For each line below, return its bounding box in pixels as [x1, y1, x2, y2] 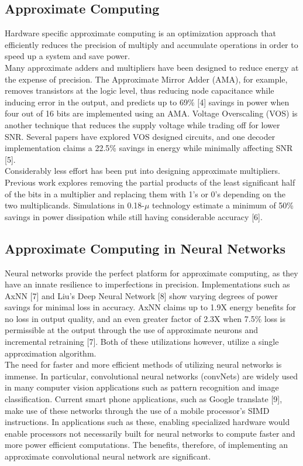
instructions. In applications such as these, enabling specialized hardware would [5, 416, 290, 428]
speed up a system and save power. [5, 50, 130, 62]
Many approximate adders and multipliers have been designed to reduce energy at [5, 61, 299, 73]
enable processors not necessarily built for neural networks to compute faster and [5, 427, 295, 439]
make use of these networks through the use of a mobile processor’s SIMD [5, 404, 270, 416]
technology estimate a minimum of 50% [152, 199, 294, 211]
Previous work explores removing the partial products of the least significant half [5, 176, 295, 188]
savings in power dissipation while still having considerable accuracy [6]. [5, 210, 263, 222]
